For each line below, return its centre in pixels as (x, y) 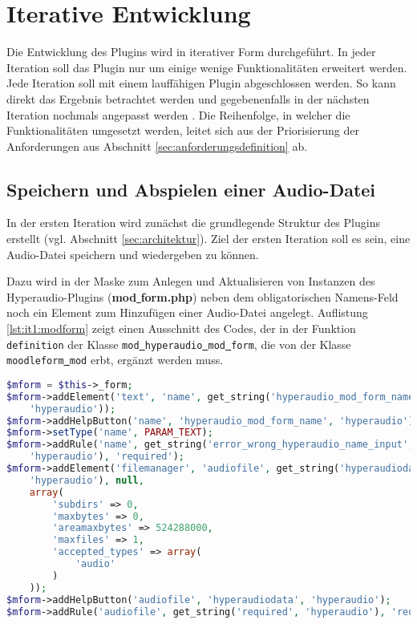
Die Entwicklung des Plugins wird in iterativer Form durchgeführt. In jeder (191, 52)
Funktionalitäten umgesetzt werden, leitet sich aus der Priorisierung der (183, 130)
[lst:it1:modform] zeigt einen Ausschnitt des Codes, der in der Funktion (181, 328)
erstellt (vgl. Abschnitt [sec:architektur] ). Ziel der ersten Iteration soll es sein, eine (208, 239)
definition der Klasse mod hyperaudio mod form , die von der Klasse (179, 344)
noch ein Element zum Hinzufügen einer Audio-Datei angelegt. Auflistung (187, 312)
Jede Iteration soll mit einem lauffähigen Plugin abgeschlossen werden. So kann (201, 83)
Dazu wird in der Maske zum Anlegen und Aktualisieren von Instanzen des (191, 281)
